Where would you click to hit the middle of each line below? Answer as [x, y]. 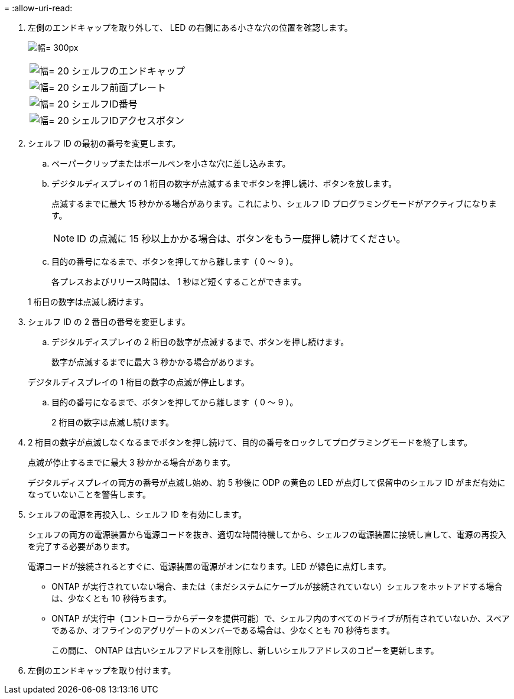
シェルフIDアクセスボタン [128, 121]
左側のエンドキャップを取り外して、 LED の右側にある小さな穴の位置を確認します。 [190, 27]
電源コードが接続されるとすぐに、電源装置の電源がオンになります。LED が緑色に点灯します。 [209, 566]
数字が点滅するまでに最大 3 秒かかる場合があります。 [155, 362]
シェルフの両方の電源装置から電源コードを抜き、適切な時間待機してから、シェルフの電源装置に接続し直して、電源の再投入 [267, 534]
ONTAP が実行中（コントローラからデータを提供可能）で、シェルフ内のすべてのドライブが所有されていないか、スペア [281, 618]
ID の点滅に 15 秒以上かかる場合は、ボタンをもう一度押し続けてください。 [241, 239]
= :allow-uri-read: [38, 8]
